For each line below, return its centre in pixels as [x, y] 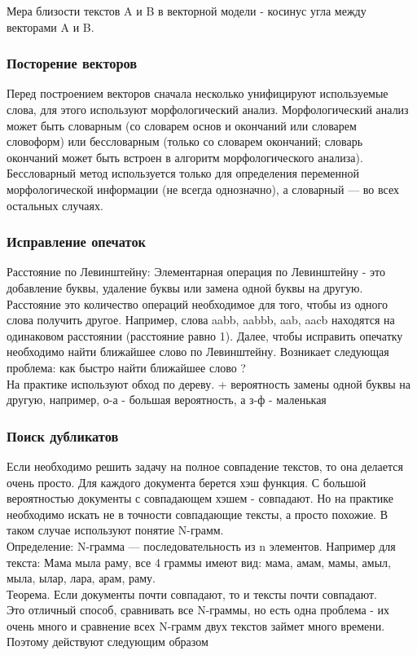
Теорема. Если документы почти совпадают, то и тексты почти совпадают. [192, 593]
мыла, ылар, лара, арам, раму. [81, 578]
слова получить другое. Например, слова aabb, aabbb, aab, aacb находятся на [201, 320]
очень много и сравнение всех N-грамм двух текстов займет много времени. [196, 625]
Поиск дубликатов [63, 435]
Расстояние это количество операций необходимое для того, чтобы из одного [197, 303]
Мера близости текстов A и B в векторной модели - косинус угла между [187, 11]
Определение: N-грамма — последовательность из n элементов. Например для [201, 545]
